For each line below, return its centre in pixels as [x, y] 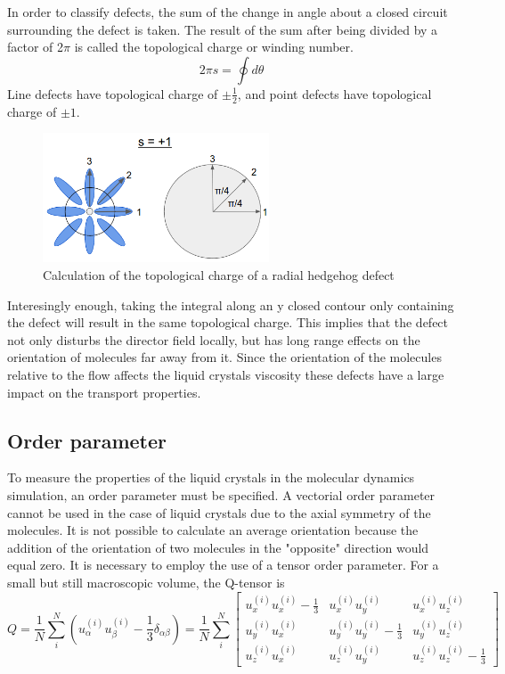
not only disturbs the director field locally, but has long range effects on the [214, 339]
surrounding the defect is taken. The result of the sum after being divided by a [223, 29]
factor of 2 [36, 47]
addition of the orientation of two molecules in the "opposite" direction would [218, 547]
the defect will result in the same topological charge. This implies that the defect [228, 322]
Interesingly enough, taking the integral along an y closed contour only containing [231, 304]
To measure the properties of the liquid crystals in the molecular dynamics [211, 477]
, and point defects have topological [334, 93]
